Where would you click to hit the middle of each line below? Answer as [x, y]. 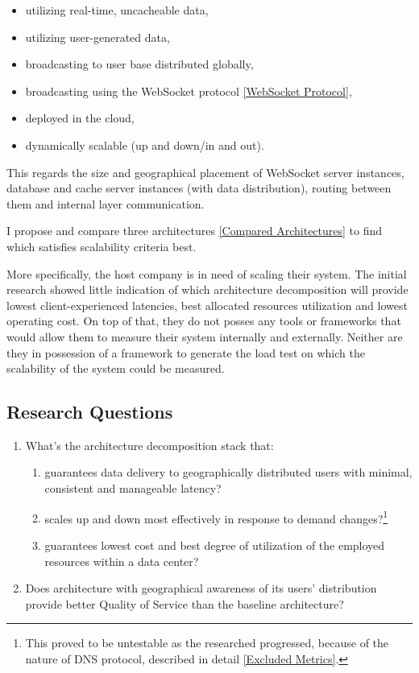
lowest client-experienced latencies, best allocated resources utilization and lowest [207, 305]
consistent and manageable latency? [133, 488]
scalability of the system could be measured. [116, 368]
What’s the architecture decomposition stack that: [149, 445]
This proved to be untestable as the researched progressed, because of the [207, 643]
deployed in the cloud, [80, 118]
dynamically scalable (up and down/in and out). [145, 145]
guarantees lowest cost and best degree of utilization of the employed [215, 545]
